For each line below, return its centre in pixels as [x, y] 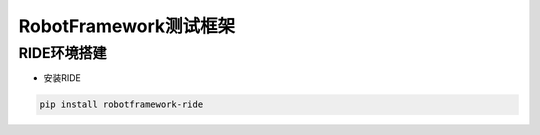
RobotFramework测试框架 [127, 26]
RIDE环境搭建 [62, 53]
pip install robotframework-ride [121, 104]
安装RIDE [62, 78]
